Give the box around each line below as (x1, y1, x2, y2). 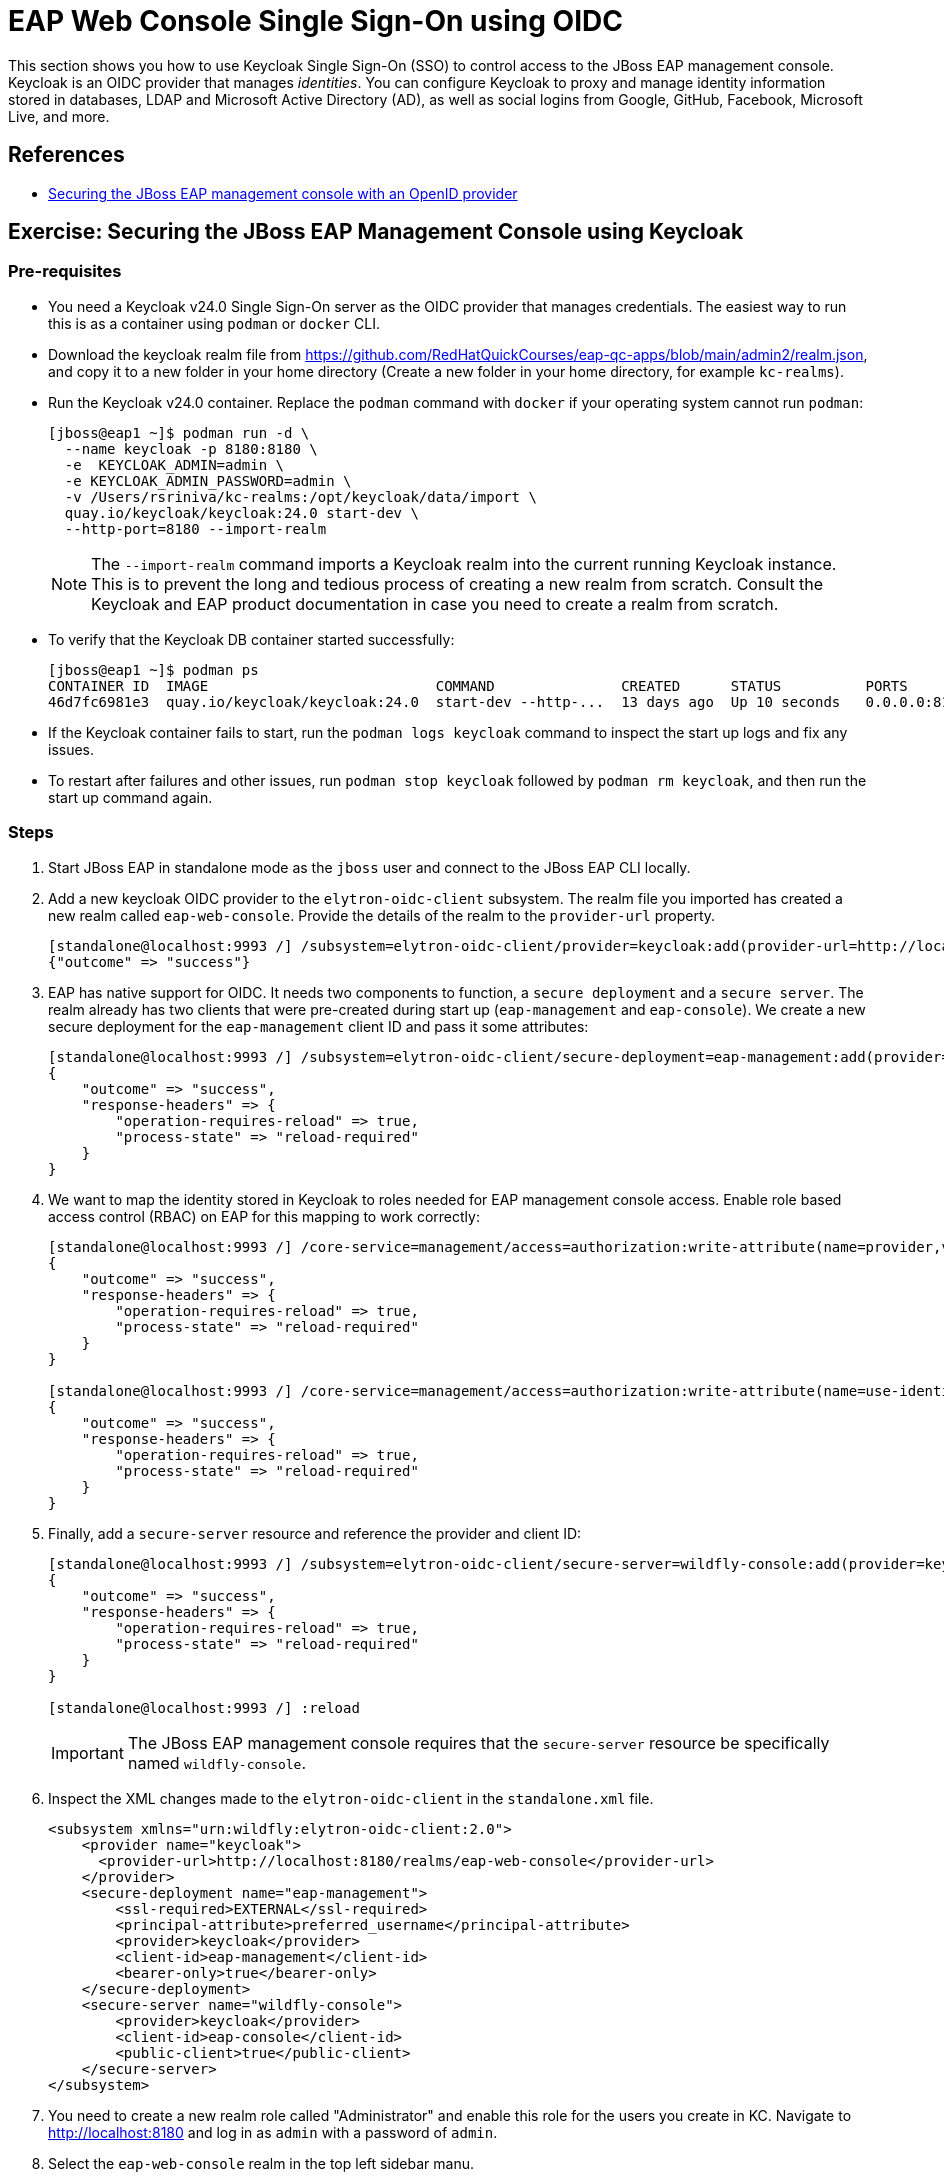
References (8, 142, 125, 168)
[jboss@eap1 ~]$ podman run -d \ (48, 424, 310, 441)
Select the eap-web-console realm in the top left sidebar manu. (48, 2154, 475, 2172)
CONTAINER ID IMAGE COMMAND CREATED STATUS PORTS (48, 677, 908, 694)
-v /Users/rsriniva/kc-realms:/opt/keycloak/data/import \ (64, 488, 537, 505)
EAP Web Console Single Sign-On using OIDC (8, 4, 623, 38)
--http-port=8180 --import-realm (64, 520, 327, 537)
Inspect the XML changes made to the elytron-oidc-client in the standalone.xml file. (48, 1789, 654, 1807)
